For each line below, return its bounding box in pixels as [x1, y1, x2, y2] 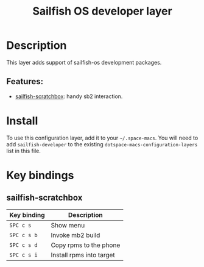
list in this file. [6, 147, 41, 154]
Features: [6, 76, 44, 87]
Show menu [51, 221, 85, 229]
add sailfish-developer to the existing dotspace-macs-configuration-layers [6, 140, 198, 148]
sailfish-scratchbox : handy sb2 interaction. [15, 93, 123, 100]
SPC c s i [9, 251, 38, 258]
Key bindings [6, 168, 74, 182]
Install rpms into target [51, 251, 116, 259]
